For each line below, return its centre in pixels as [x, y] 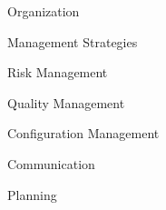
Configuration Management [83, 133]
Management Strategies [73, 41]
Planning [32, 194]
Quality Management [66, 102]
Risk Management [58, 72]
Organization [44, 11]
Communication [51, 163]
